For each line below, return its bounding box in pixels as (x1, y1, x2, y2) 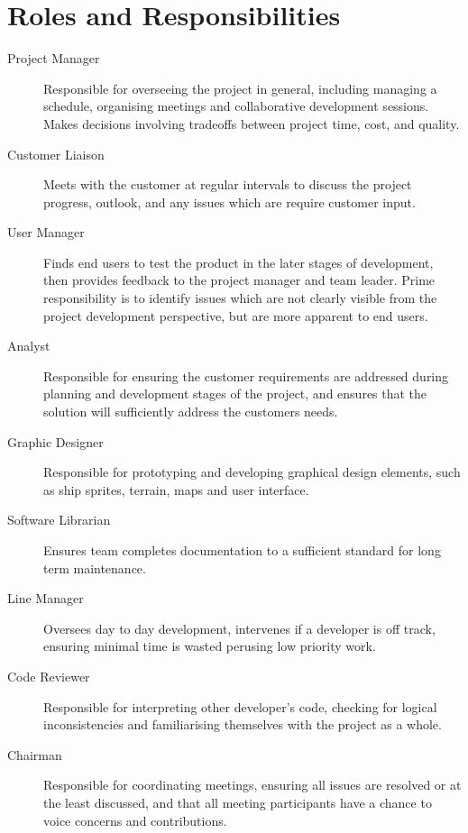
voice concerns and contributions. (43, 810, 227, 829)
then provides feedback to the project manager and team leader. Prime (43, 270, 436, 289)
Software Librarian (7, 510, 111, 529)
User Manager (7, 223, 85, 242)
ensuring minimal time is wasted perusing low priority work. (43, 636, 376, 655)
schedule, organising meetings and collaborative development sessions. (43, 96, 429, 115)
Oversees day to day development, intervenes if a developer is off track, (43, 618, 436, 637)
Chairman (7, 745, 62, 764)
